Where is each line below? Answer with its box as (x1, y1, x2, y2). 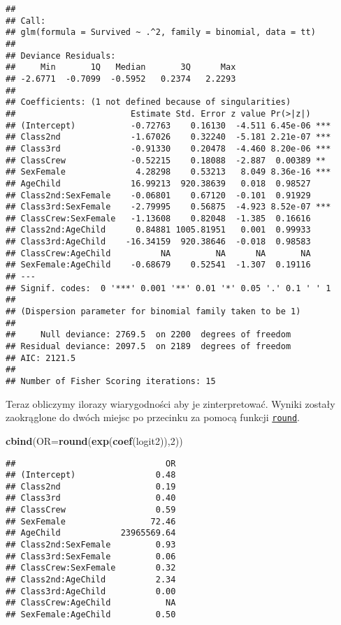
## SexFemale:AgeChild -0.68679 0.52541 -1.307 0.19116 (6, 260, 311, 270)
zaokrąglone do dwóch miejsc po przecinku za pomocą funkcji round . (6, 410, 300, 425)
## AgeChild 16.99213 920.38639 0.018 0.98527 (6, 178, 311, 189)
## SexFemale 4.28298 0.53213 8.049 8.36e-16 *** (6, 167, 331, 177)
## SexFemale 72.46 (6, 516, 176, 527)
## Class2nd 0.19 (6, 481, 176, 492)
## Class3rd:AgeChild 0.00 (6, 586, 176, 596)
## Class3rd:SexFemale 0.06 (6, 551, 176, 561)
